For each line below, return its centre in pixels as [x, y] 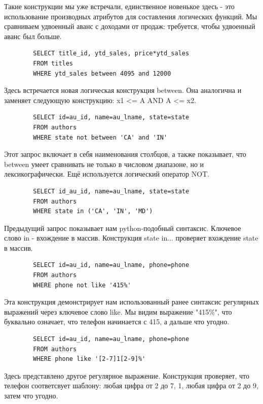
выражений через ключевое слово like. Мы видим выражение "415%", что [118, 311]
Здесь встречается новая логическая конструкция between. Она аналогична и [123, 90]
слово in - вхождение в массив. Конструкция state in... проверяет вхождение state [131, 238]
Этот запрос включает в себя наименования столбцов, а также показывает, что [125, 154]
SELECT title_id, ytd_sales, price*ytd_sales [111, 54]
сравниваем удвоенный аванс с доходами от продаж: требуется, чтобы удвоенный [130, 26]
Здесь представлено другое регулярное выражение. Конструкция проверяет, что [127, 375]
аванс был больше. [33, 36]
